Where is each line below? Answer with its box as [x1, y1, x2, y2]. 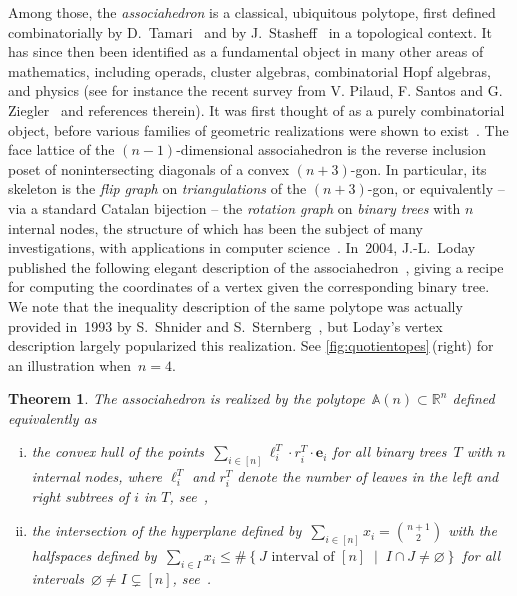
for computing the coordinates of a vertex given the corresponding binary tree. [8, 276, 490, 297]
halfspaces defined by [31, 544, 157, 565]
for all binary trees [332, 441, 447, 462]
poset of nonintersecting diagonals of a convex [8, 158, 290, 179]
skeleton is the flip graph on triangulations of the [8, 178, 307, 199]
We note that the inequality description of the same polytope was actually [8, 295, 463, 316]
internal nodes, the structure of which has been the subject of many [8, 217, 423, 238]
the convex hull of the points [31, 441, 204, 462]
